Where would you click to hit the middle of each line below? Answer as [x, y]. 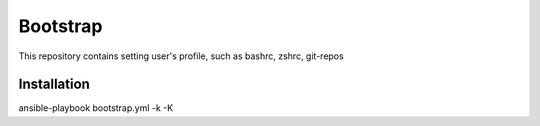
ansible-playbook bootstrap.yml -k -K [96, 108]
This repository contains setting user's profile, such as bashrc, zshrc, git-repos [181, 56]
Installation [54, 84]
